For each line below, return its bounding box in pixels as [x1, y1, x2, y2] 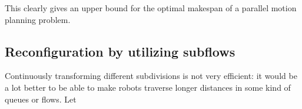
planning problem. [5, 13, 71, 25]
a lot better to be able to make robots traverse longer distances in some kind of [5, 81, 291, 93]
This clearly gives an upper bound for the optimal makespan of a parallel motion [5, 2, 297, 14]
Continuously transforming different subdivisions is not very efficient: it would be [5, 70, 297, 82]
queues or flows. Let [5, 93, 77, 105]
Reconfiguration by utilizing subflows [5, 42, 235, 60]
